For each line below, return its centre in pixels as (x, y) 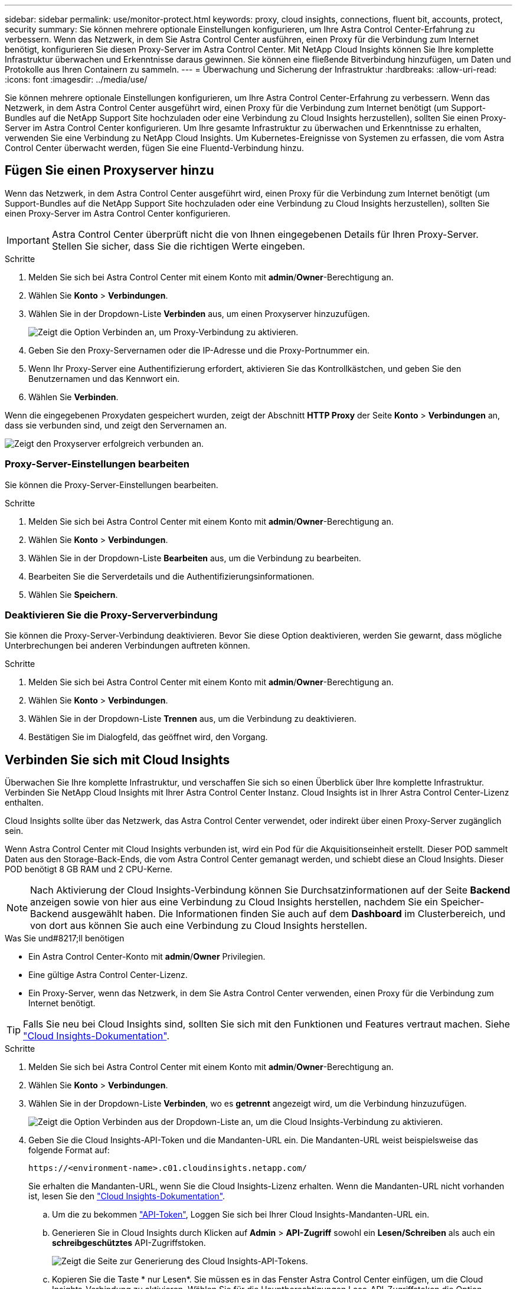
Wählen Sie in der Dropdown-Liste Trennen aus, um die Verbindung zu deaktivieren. (192, 719)
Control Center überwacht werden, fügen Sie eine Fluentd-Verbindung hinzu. (154, 148)
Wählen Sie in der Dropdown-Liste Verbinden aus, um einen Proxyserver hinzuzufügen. (199, 313)
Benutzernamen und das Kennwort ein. (104, 378)
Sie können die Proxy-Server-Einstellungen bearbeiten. (112, 485)
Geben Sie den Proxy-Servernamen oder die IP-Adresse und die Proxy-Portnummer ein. (199, 350)
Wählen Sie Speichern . (73, 594)
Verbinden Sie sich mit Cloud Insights (117, 760)
